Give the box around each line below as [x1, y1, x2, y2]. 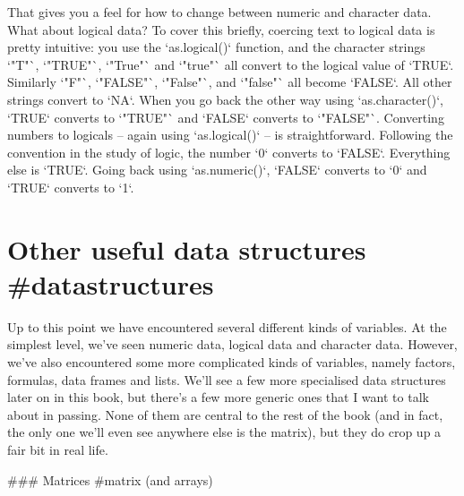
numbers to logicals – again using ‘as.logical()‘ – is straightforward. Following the [7, 125, 453, 144]
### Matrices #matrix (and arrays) [7, 470, 213, 489]
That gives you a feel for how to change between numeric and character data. [7, 3, 432, 21]
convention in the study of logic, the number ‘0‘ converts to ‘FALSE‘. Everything [7, 142, 451, 161]
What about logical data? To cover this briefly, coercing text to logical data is [7, 20, 435, 38]
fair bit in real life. [7, 440, 108, 458]
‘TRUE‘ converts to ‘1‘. [7, 177, 134, 196]
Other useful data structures [7, 230, 366, 267]
